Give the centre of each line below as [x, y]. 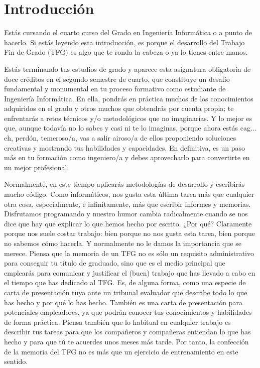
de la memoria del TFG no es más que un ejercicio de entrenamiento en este [121, 351]
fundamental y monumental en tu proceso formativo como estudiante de [115, 89]
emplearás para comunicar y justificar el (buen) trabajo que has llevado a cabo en [130, 272]
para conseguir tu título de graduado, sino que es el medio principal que [115, 263]
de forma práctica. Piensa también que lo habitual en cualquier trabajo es [117, 322]
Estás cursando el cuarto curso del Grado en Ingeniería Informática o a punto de [128, 32]
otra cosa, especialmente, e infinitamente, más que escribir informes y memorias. [127, 204]
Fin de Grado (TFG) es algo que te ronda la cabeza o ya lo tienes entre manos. [126, 52]
